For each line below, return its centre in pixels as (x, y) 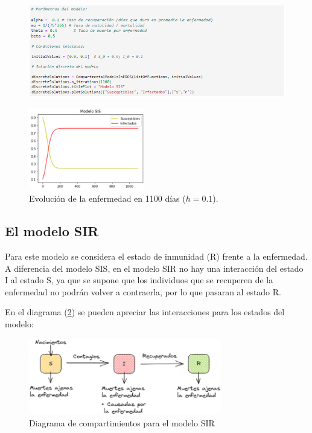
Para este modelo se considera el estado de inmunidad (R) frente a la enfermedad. (156, 256)
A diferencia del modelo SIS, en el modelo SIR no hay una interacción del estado (154, 268)
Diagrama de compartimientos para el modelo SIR (122, 422)
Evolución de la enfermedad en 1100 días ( (107, 198)
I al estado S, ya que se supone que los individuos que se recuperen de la (139, 280)
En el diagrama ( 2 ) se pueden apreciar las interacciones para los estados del (145, 312)
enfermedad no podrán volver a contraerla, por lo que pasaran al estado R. (143, 291)
